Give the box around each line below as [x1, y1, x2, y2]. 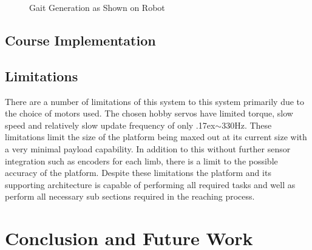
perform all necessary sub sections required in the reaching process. [5, 190, 255, 203]
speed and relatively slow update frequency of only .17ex [5, 118, 215, 131]
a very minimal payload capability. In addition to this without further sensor [5, 142, 291, 155]
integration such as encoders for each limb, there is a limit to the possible [5, 154, 278, 167]
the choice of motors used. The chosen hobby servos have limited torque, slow [5, 107, 293, 120]
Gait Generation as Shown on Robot [29, 1, 165, 13]
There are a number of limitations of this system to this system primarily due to [5, 95, 305, 107]
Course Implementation [5, 30, 156, 49]
